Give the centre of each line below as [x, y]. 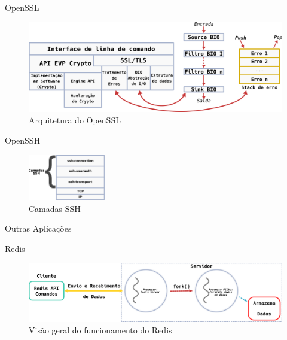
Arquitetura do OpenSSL [75, 120]
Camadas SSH [55, 208]
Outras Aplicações [38, 228]
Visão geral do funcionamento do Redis [100, 330]
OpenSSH [23, 140]
